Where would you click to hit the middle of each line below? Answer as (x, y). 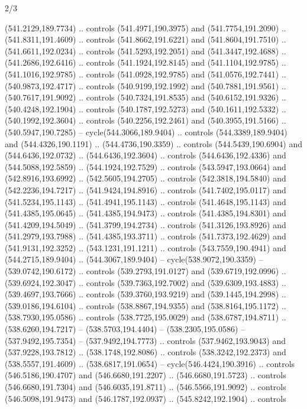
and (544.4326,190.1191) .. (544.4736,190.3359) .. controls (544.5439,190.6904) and (153, 143)
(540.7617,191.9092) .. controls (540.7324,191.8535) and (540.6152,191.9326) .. (146, 97)
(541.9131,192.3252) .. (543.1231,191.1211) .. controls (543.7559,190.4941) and (146, 247)
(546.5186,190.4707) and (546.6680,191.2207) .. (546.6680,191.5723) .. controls (146, 375)
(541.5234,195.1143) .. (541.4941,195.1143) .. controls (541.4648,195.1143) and (146, 201)
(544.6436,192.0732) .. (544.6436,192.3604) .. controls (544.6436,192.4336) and (146, 155)
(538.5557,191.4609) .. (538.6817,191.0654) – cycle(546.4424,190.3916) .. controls (150, 363)
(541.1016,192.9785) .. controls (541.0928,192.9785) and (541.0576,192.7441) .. (146, 74)
